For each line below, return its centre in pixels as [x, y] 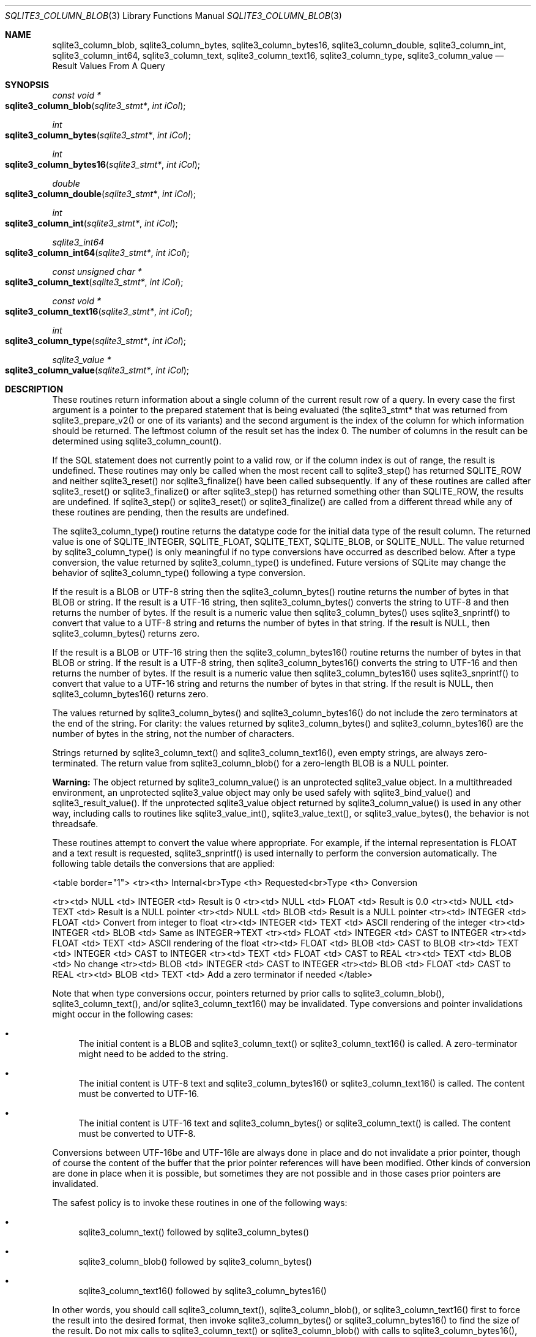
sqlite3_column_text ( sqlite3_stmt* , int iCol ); [94, 282]
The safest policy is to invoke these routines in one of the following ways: [200, 1203]
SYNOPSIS [27, 85]
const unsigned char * [97, 272]
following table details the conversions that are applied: [164, 863]
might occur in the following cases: [123, 1014]
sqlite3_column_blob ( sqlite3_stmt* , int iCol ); [95, 106]
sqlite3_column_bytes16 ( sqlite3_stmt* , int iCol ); [102, 164]
